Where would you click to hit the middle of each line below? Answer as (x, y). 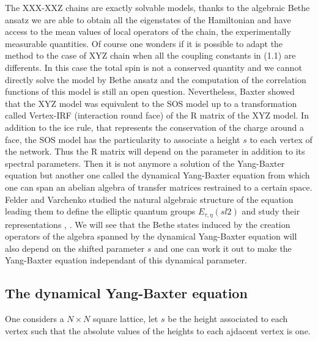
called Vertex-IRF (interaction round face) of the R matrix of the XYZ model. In (157, 115)
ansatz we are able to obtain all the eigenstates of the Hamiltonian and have (148, 19)
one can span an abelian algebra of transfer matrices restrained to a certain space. (159, 187)
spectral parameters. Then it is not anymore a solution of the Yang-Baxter (145, 163)
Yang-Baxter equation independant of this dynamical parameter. (126, 260)
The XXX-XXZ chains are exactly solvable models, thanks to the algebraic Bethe (157, 7)
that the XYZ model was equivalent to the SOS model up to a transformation (151, 103)
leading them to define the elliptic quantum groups (100, 211)
